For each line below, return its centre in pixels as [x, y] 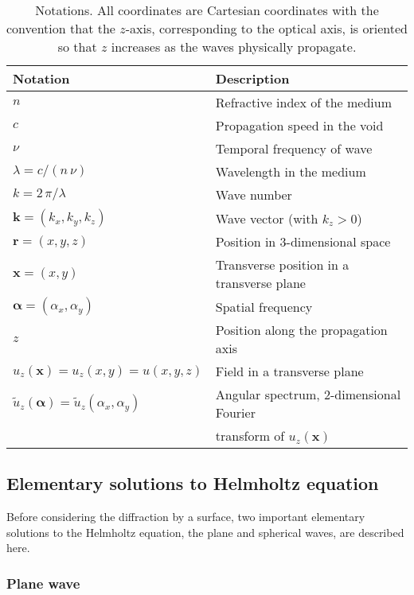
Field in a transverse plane [289, 371]
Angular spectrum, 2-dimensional [308, 394]
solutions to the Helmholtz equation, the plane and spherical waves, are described [205, 532]
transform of [250, 436]
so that [77, 47]
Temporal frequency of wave [294, 148]
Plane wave [43, 583]
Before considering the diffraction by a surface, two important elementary [186, 517]
